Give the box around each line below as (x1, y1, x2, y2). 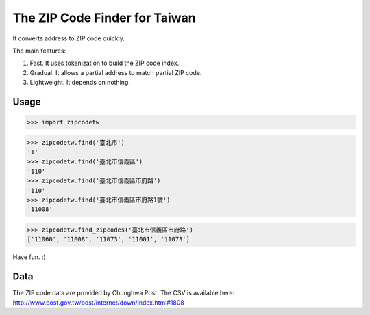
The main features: (12, 46, 66, 55)
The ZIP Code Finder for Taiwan (12, 10, 196, 25)
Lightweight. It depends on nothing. (29, 79, 130, 87)
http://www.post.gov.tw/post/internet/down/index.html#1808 (12, 298, 185, 307)
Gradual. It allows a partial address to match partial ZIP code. (29, 68, 202, 77)
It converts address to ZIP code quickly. (12, 34, 125, 42)
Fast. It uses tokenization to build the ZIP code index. (29, 59, 180, 68)
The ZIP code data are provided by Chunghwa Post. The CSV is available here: (12, 289, 235, 297)
